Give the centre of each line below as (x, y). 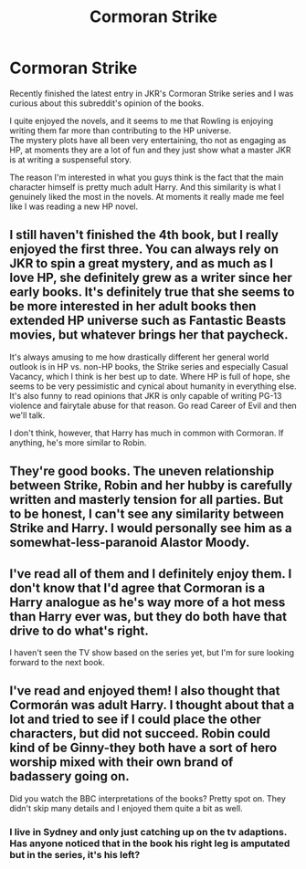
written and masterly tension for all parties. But (147, 500)
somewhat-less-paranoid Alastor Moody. (130, 543)
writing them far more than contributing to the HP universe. (121, 131)
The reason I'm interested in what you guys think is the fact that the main (147, 177)
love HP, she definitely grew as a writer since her (151, 278)
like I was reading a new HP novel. (74, 206)
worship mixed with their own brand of (121, 763)
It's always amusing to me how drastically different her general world (139, 357)
